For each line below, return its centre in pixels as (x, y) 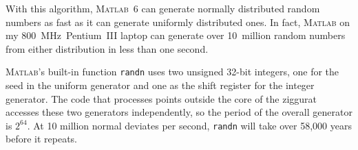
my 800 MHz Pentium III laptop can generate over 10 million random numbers (176, 35)
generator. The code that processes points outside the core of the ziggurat (161, 98)
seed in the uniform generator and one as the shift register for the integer (160, 85)
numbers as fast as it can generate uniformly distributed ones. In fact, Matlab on (178, 22)
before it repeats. (41, 139)
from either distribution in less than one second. (107, 48)
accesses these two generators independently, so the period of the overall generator (179, 112)
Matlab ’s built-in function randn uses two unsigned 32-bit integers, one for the (172, 72)
